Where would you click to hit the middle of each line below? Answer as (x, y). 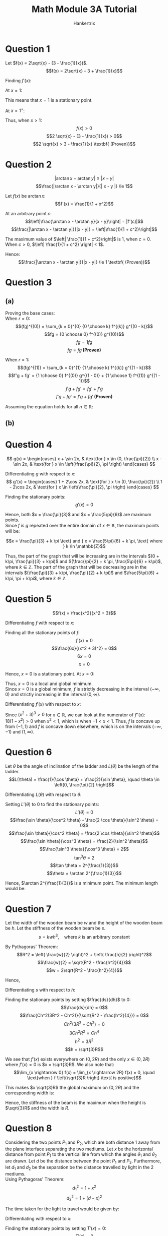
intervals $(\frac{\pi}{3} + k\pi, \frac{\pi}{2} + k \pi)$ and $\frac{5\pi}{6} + (82, 573)
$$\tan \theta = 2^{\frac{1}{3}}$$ (84, 866)
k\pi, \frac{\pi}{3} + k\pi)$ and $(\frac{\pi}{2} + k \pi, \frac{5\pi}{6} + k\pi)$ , (83, 561)
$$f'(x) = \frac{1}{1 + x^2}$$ (84, 204)
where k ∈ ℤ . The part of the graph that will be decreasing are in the (76, 567)
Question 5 (29, 599)
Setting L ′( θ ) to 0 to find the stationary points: (52, 804)
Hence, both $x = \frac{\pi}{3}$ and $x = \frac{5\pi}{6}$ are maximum (78, 514)
